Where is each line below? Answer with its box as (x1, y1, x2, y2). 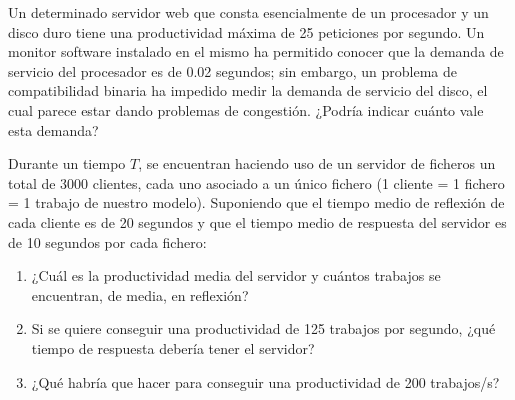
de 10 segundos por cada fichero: (8, 231, 207, 252)
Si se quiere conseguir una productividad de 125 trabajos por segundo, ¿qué (31, 318, 496, 339)
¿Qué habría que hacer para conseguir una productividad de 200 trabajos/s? (31, 371, 500, 392)
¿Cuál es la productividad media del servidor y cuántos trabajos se (31, 265, 441, 286)
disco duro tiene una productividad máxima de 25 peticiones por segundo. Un (8, 21, 485, 42)
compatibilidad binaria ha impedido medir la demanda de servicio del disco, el (8, 80, 488, 101)
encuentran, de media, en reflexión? (31, 284, 249, 305)
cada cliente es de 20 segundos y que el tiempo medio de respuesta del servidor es (8, 211, 507, 232)
